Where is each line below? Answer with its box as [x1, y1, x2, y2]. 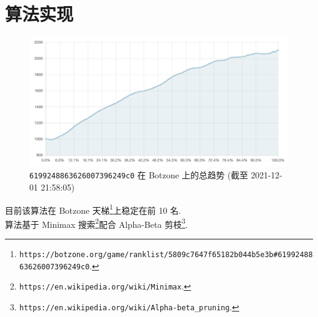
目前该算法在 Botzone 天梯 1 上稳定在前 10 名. [5, 202, 181, 216]
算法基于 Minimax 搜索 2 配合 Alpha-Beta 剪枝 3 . [5, 216, 188, 230]
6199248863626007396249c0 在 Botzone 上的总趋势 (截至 [29, 169, 248, 181]
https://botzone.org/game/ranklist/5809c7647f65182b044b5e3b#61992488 [19, 250, 313, 260]
